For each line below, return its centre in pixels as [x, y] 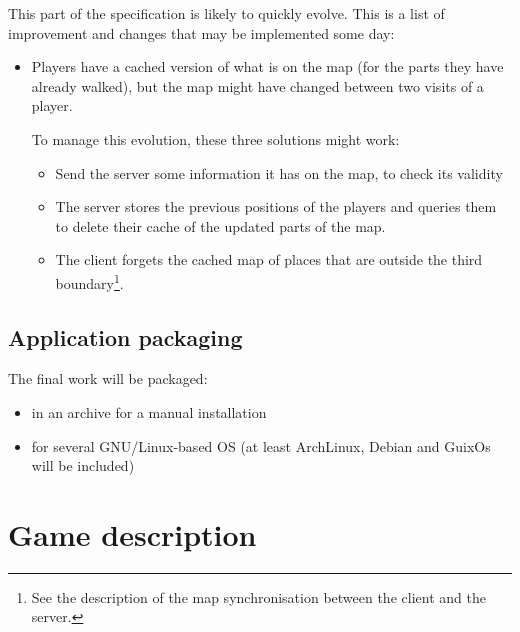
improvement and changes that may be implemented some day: [201, 32]
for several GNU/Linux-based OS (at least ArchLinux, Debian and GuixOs [261, 445]
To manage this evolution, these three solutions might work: [215, 138]
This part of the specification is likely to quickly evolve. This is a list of [226, 13]
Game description [132, 533]
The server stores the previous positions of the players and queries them [276, 206]
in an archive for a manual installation [149, 411]
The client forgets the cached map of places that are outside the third [269, 259]
